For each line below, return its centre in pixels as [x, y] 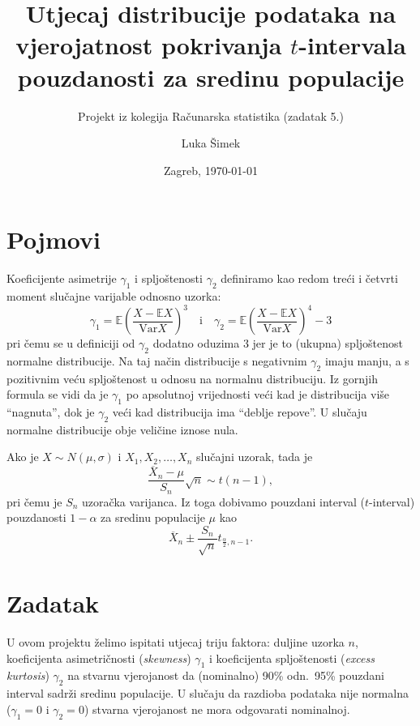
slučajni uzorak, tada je [255, 457]
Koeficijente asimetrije [62, 278]
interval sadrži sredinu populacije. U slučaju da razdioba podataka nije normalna [208, 693]
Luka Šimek [211, 143]
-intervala [352, 45]
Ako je [23, 457]
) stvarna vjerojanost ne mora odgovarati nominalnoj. [217, 709]
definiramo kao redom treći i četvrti [309, 278]
